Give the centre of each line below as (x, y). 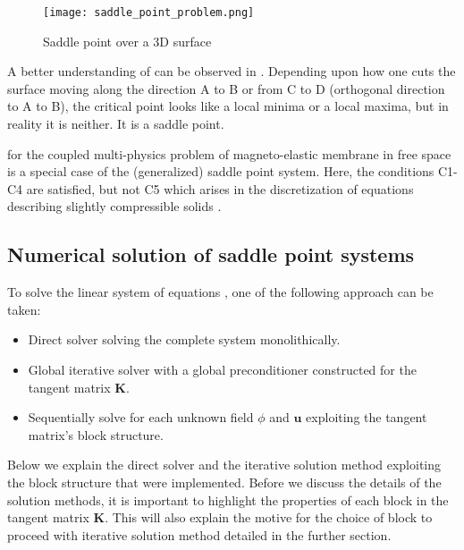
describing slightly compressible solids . (114, 206)
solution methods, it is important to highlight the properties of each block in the (228, 499)
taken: (24, 309)
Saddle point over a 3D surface (127, 41)
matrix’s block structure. (96, 434)
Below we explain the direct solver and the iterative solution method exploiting (224, 465)
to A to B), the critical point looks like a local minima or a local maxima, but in (228, 106)
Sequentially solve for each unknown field (141, 417)
